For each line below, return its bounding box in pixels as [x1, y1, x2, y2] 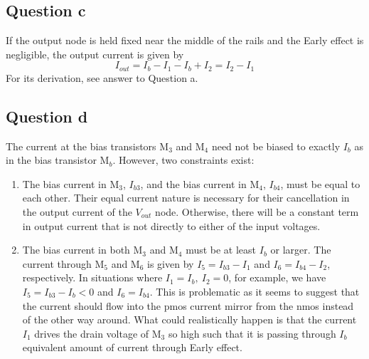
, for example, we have [228, 270, 326, 285]
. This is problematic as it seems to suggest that [149, 283, 360, 298]
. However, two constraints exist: [112, 152, 255, 167]
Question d [6, 105, 88, 127]
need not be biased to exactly [211, 138, 341, 153]
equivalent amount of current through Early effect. [22, 340, 242, 355]
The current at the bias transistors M [6, 138, 169, 153]
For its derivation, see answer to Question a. [6, 70, 198, 85]
